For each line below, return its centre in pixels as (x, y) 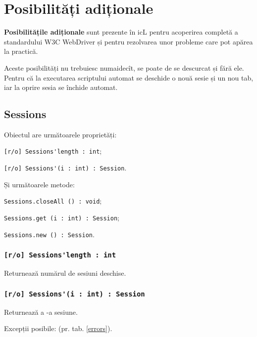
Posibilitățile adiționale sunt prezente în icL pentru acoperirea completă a (121, 32)
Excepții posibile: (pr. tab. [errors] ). (58, 328)
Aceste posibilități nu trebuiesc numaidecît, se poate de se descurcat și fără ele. (124, 67)
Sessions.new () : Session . (49, 234)
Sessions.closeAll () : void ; (53, 201)
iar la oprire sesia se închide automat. (61, 87)
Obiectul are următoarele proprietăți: (60, 134)
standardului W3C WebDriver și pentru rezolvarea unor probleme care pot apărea (128, 41)
